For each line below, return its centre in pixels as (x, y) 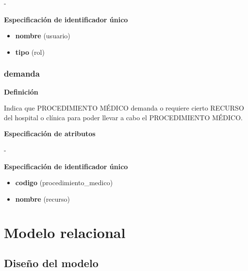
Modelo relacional (65, 232)
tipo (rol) (30, 52)
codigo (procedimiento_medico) (64, 183)
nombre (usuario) (43, 36)
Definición (21, 91)
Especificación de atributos (50, 134)
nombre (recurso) (42, 199)
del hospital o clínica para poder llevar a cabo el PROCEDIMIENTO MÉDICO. (123, 117)
